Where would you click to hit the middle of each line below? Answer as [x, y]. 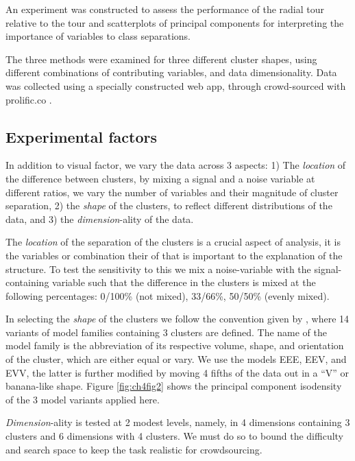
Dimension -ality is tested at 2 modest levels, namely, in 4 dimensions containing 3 [178, 422]
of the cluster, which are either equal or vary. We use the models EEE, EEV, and [176, 359]
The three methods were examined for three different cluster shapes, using [161, 59]
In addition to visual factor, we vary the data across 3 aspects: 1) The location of [176, 165]
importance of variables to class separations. [98, 36]
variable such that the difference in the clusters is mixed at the [184, 282]
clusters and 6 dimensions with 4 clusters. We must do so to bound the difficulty [175, 436]
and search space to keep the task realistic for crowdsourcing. [134, 449]
